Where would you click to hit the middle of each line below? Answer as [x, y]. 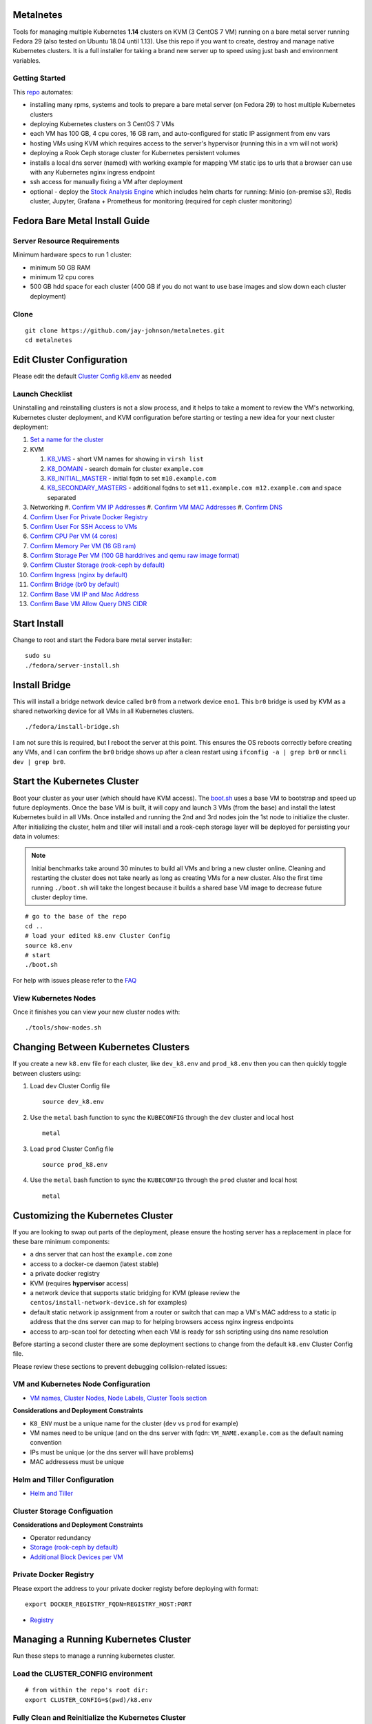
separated [62, 497]
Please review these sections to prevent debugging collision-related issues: [120, 1366]
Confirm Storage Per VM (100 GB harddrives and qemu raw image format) [135, 556]
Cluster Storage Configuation [63, 1512]
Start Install [38, 623]
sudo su [38, 656]
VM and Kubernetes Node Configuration [82, 1384]
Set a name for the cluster [67, 440]
